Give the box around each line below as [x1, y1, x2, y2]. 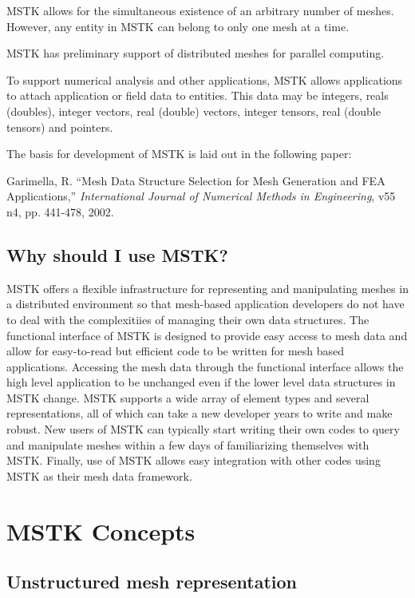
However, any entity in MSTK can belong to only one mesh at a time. [6, 18, 350, 34]
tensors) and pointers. [6, 118, 113, 135]
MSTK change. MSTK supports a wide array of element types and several [6, 389, 370, 406]
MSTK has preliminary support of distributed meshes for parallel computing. [6, 45, 385, 61]
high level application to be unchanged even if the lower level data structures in [6, 374, 396, 390]
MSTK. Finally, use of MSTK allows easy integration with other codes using [6, 452, 381, 469]
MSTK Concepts [6, 514, 196, 547]
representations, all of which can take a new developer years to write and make [6, 405, 393, 422]
